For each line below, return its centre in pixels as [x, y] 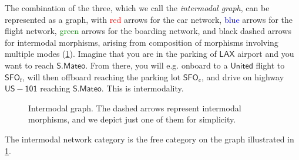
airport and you [266, 54]
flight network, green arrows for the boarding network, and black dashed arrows [148, 31]
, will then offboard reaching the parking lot [101, 76]
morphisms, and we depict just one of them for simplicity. [132, 119]
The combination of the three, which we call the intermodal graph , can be [137, 8]
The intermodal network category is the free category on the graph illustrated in [149, 139]
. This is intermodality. [142, 88]
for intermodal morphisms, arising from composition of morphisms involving [142, 42]
